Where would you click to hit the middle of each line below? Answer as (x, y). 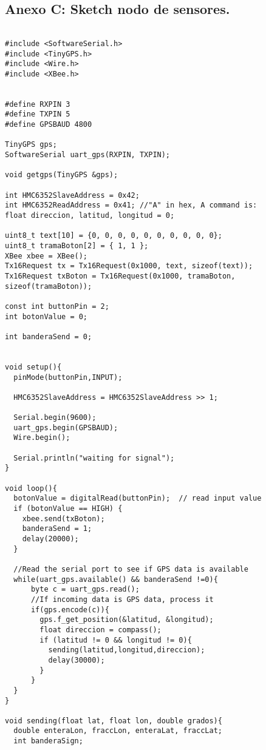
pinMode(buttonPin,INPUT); (68, 377)
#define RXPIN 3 (38, 104)
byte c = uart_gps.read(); (85, 590)
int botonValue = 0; (46, 316)
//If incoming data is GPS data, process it (122, 599)
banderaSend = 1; (57, 529)
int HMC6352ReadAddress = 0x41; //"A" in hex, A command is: (131, 205)
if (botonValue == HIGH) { (68, 509)
